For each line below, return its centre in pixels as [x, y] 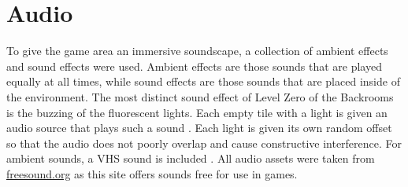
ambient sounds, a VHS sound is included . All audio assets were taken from [191, 158]
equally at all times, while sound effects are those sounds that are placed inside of [203, 81]
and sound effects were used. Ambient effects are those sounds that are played [194, 66]
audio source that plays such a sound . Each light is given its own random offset [199, 128]
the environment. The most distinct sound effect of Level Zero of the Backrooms [200, 96]
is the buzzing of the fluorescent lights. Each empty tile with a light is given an [197, 112]
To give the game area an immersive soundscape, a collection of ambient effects [197, 51]
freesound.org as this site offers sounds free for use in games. [152, 173]
